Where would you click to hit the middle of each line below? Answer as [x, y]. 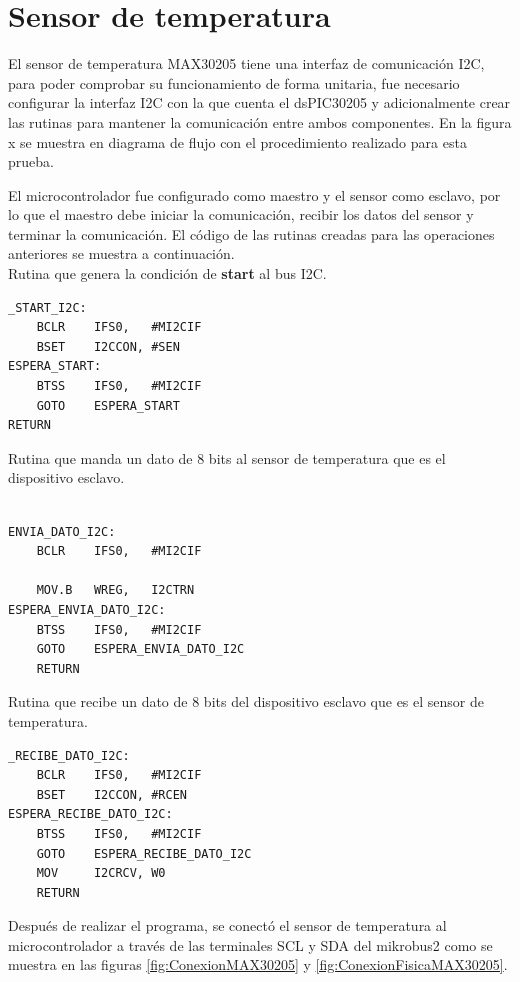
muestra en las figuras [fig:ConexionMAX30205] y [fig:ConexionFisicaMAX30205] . [258, 964]
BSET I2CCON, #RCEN [111, 794]
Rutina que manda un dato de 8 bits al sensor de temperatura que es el [227, 457]
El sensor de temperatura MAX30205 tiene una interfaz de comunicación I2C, [246, 63]
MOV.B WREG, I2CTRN [115, 590]
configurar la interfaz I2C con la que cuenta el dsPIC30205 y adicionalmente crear [259, 102]
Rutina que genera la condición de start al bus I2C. [167, 273]
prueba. [31, 161]
